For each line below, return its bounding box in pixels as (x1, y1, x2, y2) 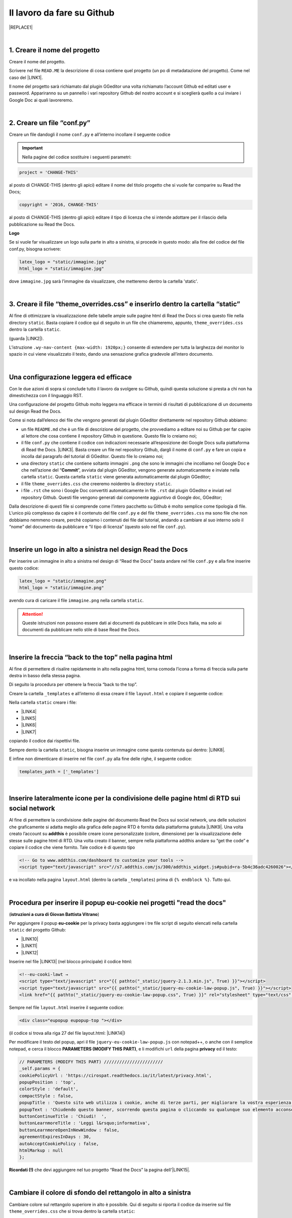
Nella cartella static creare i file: (9, 700, 77, 705)
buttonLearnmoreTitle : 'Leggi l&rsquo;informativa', (19, 1121, 150, 1126)
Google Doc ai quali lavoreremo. (9, 97, 73, 103)
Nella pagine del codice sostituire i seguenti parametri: (22, 154, 131, 160)
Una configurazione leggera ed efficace (9, 373, 132, 381)
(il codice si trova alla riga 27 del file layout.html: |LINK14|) (9, 1030, 126, 1036)
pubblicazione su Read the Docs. (9, 221, 75, 227)
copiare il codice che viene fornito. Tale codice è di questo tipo (9, 844, 135, 850)
